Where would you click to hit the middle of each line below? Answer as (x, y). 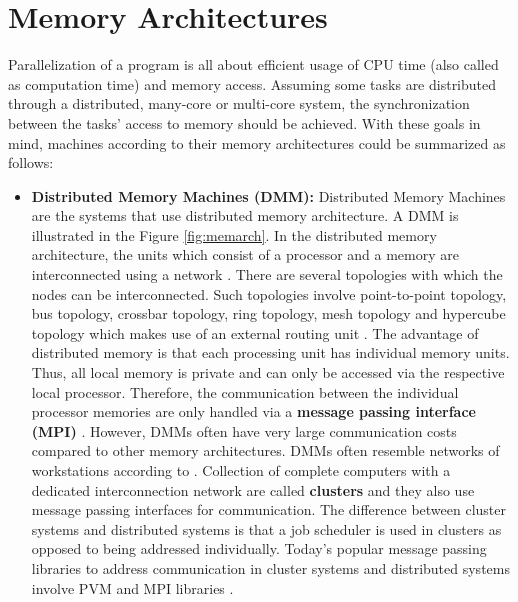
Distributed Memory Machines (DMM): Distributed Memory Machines (268, 195)
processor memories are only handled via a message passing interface (253, 411)
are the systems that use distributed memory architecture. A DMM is (245, 215)
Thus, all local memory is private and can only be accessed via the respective (268, 372)
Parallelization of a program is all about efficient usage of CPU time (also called (253, 64)
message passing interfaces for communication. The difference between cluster (269, 509)
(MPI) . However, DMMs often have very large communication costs (244, 430)
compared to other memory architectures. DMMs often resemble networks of (265, 450)
